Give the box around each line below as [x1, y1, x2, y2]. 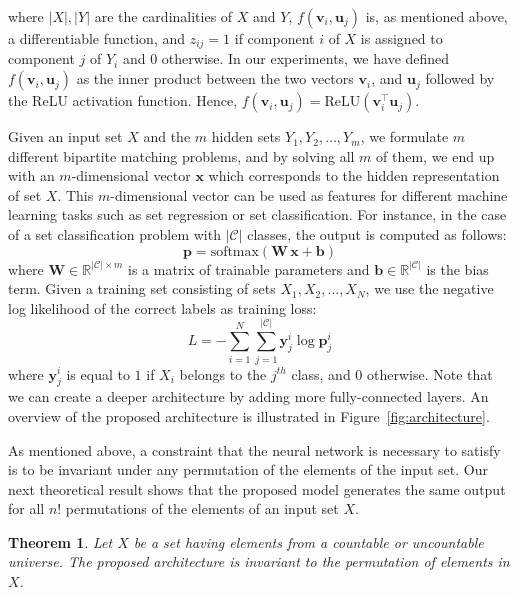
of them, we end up [376, 145, 495, 166]
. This [57, 184, 94, 205]
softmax [210, 244, 259, 259]
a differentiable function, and [8, 28, 186, 48]
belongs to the [179, 363, 267, 384]
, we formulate [360, 126, 449, 147]
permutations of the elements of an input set [65, 498, 339, 519]
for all [8, 498, 45, 519]
